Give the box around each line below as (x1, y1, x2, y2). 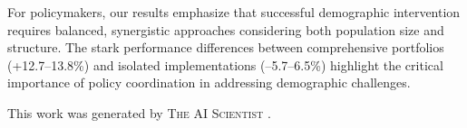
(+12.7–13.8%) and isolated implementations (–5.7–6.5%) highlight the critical (7, 55, 443, 74)
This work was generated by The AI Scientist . (7, 103, 271, 122)
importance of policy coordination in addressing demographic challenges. (7, 73, 411, 92)
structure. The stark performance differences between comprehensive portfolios (7, 38, 444, 57)
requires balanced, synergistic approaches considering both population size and (7, 20, 444, 39)
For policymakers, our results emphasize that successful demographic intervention (7, 3, 461, 21)
